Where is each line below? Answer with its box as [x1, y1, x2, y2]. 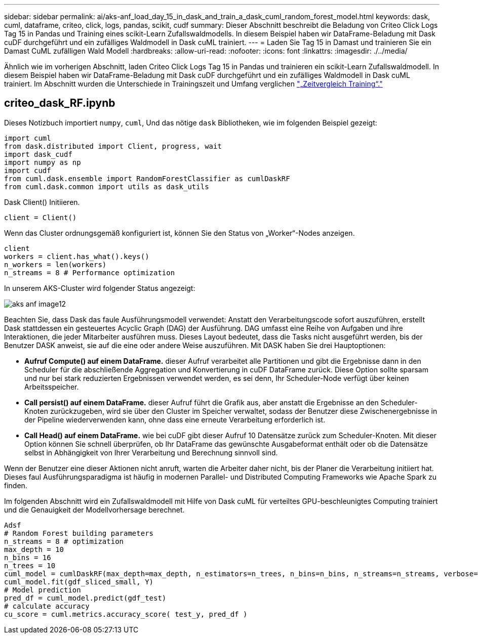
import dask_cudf [4, 150, 72, 158]
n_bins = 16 [4, 553, 51, 562]
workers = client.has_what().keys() [4, 252, 149, 261]
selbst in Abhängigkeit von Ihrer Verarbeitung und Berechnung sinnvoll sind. [24, 448, 278, 457]
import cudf [4, 166, 51, 175]
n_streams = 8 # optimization [4, 537, 124, 545]
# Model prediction [4, 585, 81, 594]
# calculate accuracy [4, 602, 90, 610]
